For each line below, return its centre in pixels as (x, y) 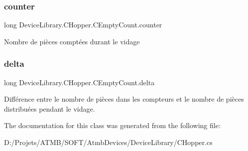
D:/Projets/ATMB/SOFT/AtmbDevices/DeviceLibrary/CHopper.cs (108, 142)
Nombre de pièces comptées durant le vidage (72, 41)
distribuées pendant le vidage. (50, 108)
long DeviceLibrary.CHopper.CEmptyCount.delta (79, 82)
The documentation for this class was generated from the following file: (112, 125)
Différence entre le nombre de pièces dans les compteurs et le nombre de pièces (124, 99)
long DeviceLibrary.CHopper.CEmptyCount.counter (83, 25)
